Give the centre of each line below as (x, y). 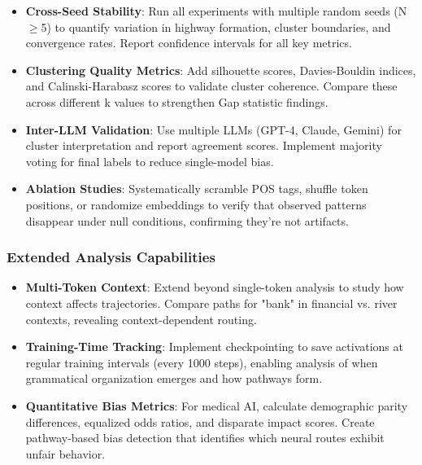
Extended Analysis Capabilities (111, 257)
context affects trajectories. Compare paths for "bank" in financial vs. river (211, 303)
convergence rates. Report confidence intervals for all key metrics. (189, 43)
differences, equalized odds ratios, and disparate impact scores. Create (200, 421)
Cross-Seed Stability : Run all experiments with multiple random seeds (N (216, 11)
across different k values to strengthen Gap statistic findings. (177, 101)
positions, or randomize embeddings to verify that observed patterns (196, 204)
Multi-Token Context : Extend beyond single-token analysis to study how (215, 287)
